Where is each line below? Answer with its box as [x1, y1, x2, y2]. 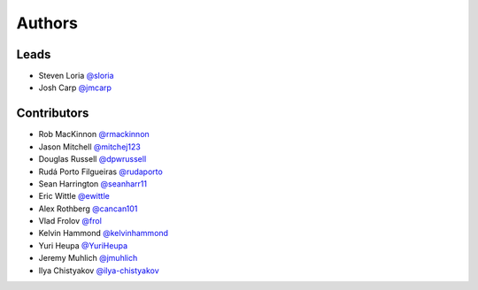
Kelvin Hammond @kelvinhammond [38, 228, 168, 239]
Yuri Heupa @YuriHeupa [38, 240, 128, 251]
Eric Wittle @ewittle [38, 191, 110, 202]
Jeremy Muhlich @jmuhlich [38, 253, 138, 263]
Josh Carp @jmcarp [38, 82, 112, 93]
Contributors [16, 106, 89, 121]
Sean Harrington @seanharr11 [38, 178, 148, 189]
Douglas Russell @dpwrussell [38, 154, 147, 164]
